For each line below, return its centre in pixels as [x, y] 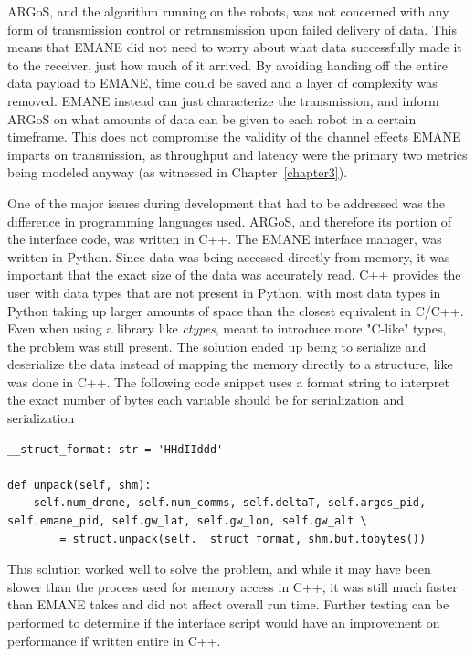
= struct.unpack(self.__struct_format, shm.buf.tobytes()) [243, 539]
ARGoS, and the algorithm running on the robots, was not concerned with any [228, 11]
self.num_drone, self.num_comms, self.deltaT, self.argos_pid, [230, 503]
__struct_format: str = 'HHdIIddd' [116, 449]
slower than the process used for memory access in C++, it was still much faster [232, 586]
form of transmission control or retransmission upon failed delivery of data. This [232, 29]
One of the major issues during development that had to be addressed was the [226, 202]
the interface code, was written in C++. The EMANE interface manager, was [225, 239]
